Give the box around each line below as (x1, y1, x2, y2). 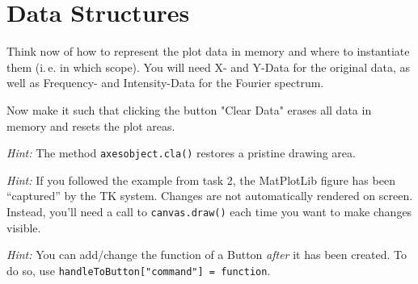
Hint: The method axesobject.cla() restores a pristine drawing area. (6, 144, 356, 161)
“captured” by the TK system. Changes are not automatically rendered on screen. (6, 187, 413, 204)
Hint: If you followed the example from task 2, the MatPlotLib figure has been (6, 171, 395, 188)
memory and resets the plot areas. (6, 117, 175, 134)
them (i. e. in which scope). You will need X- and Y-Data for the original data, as (6, 58, 410, 75)
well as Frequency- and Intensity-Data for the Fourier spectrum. (6, 74, 324, 91)
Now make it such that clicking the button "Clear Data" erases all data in (6, 101, 372, 118)
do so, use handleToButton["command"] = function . (6, 261, 271, 278)
